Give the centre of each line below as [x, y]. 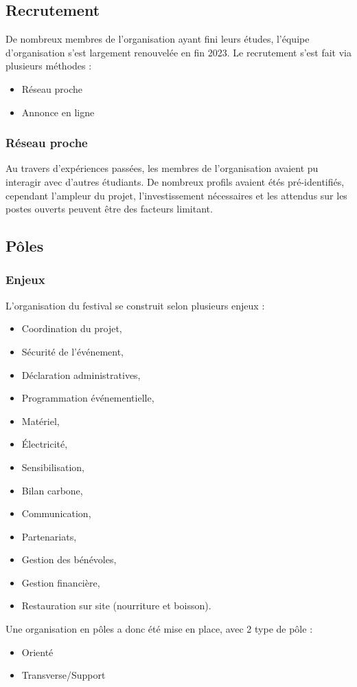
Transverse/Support [64, 675]
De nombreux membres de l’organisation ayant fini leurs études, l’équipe [158, 39]
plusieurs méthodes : [49, 66]
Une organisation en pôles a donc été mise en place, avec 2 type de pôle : [159, 629]
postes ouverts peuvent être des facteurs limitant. [109, 209]
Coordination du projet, [72, 328]
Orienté [37, 652]
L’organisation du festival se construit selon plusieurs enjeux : [135, 305]
